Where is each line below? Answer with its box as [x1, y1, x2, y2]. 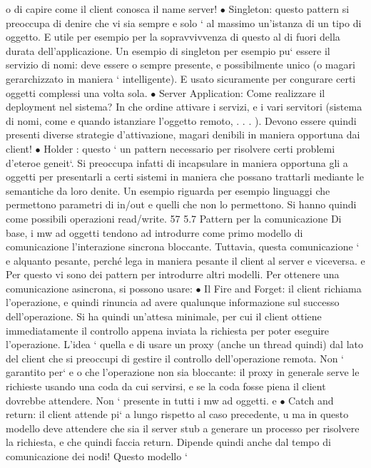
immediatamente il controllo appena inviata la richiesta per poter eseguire [6, 322, 330, 337]
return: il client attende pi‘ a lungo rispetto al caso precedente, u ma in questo [6, 407, 349, 422]
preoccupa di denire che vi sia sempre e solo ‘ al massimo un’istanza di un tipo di [6, 15, 362, 30]
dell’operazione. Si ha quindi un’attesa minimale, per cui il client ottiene [6, 309, 322, 324]
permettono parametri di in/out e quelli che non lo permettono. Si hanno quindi [6, 197, 357, 212]
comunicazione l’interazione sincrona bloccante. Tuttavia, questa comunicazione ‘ [6, 239, 360, 254]
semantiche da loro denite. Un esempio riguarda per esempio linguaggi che [6, 183, 330, 198]
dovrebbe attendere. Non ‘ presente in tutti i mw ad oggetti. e [6, 392, 277, 407]
